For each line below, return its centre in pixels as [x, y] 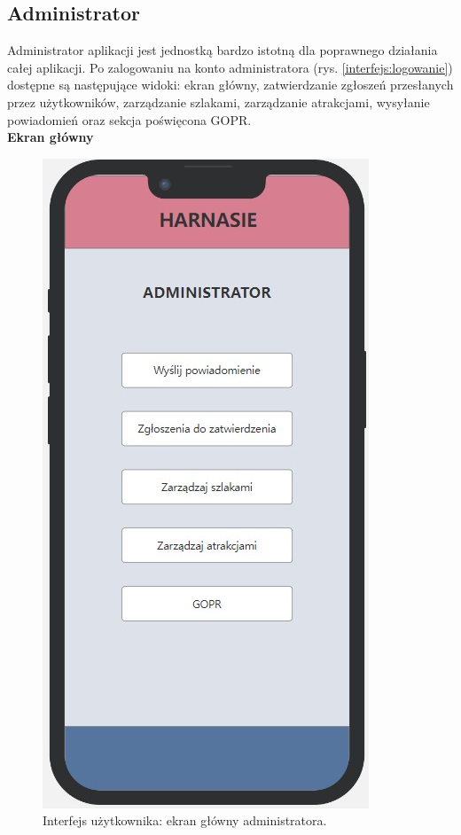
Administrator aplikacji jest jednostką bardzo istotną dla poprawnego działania [223, 50]
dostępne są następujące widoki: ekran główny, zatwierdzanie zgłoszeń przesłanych [230, 85]
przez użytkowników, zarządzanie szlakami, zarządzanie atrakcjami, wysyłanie [219, 101]
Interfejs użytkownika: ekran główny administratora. [185, 820]
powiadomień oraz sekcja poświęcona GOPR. [129, 119]
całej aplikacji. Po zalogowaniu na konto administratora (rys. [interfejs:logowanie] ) [230, 67]
